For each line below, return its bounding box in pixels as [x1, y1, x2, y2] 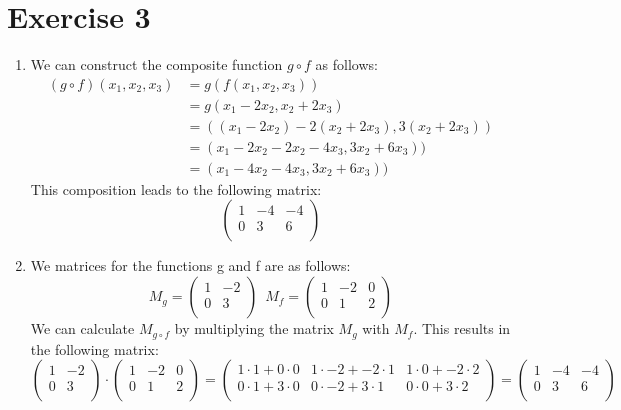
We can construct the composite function [30, 54, 283, 75]
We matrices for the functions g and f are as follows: [30, 255, 351, 276]
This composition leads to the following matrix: [30, 178, 322, 199]
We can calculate [30, 318, 135, 339]
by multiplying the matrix [174, 318, 334, 339]
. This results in [413, 318, 511, 339]
